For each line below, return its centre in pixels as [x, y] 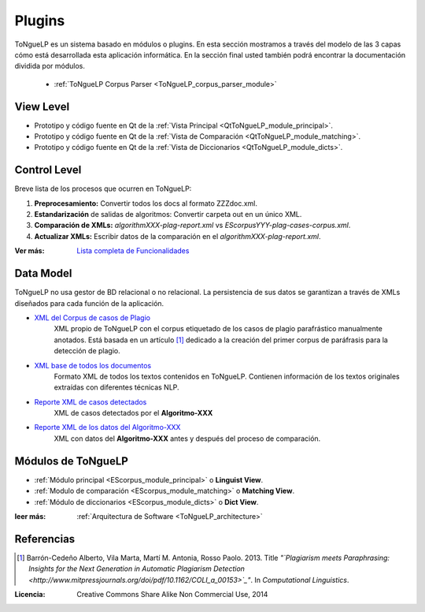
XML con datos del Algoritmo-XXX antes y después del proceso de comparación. [187, 438]
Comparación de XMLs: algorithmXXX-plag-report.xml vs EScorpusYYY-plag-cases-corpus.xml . [192, 226]
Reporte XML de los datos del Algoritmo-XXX [107, 427]
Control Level [48, 170]
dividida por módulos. [50, 66]
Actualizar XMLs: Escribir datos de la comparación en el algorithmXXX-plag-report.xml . [177, 236]
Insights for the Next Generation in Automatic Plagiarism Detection [137, 569]
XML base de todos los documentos [93, 365]
